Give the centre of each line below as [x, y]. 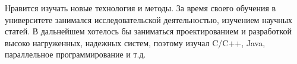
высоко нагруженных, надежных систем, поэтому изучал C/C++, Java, [135, 42]
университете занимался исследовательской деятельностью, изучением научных [149, 19]
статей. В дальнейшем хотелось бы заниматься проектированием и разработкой [148, 31]
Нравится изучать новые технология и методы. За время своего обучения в [140, 8]
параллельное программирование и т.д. [75, 54]
